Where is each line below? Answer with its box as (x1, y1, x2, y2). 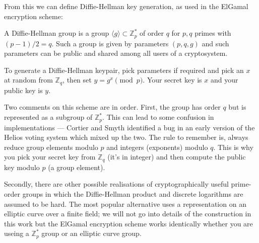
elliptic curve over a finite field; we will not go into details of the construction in (4, 208, 251, 219)
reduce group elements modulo (4, 141, 98, 152)
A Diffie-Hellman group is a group (4, 28, 109, 38)
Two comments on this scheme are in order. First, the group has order (4, 102, 221, 112)
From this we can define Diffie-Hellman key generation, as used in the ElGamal (4, 1, 248, 11)
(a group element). (48, 161, 105, 172)
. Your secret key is (143, 74, 202, 85)
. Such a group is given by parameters (51, 38, 169, 48)
